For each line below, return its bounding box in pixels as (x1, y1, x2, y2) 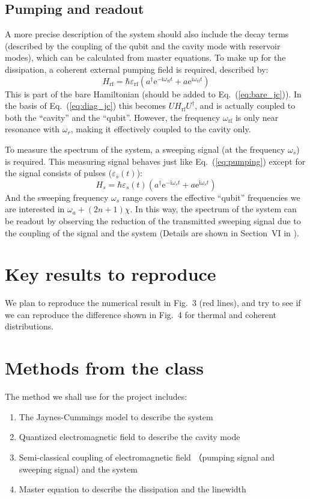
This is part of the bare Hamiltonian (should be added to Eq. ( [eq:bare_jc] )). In (5, 87, 302, 100)
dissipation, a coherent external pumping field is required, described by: (5, 63, 269, 75)
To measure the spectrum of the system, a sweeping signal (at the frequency (5, 142, 285, 155)
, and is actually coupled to (195, 99, 296, 112)
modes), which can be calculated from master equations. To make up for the (5, 51, 286, 64)
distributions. (5, 320, 54, 332)
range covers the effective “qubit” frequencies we (122, 191, 300, 203)
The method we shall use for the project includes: (5, 390, 187, 403)
